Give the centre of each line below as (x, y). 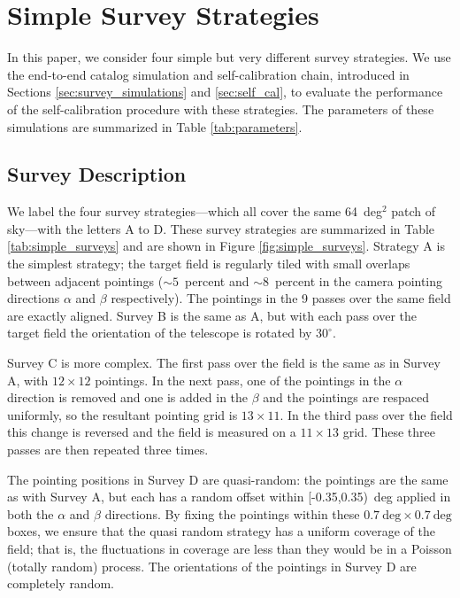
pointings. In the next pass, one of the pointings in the (243, 380)
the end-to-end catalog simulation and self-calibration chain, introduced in (208, 74)
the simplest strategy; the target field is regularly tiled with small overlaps (209, 264)
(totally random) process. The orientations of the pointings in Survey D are (212, 566)
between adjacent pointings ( (85, 280)
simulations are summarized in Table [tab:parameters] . (155, 126)
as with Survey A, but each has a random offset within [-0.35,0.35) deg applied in (229, 497)
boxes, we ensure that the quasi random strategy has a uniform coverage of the (221, 531)
